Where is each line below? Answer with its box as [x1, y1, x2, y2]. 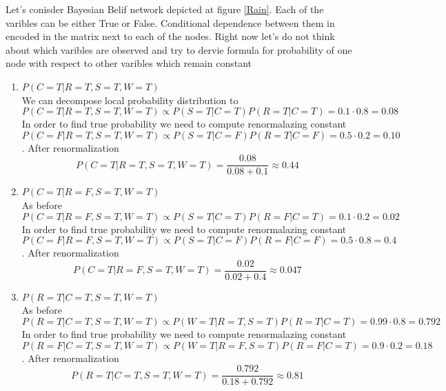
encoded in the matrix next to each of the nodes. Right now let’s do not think [6, 29, 335, 43]
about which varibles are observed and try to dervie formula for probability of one [6, 42, 352, 57]
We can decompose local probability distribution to [21, 92, 239, 107]
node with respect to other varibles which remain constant [6, 56, 252, 70]
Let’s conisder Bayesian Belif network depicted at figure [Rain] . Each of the [6, 2, 324, 16]
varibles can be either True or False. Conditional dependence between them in [6, 15, 335, 30]
